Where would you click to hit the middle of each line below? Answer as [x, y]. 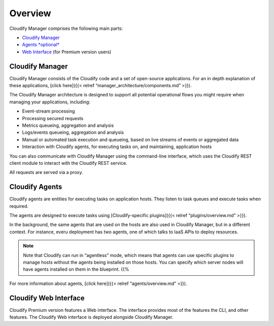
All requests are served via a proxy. [46, 172]
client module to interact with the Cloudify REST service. [68, 163]
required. [19, 206]
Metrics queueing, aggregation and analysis [68, 125]
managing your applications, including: [50, 102]
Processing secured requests [53, 118]
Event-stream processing [48, 111]
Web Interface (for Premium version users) [67, 52]
